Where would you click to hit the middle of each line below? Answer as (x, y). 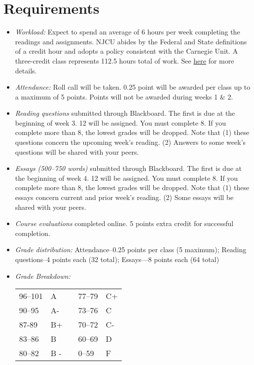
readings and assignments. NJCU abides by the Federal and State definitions (131, 41)
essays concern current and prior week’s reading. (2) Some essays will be (124, 197)
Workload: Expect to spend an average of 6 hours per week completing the (127, 32)
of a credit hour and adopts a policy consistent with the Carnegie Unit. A (127, 51)
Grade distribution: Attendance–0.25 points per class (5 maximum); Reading (131, 249)
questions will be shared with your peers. (77, 151)
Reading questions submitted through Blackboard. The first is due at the (125, 113)
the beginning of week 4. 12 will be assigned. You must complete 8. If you (127, 178)
